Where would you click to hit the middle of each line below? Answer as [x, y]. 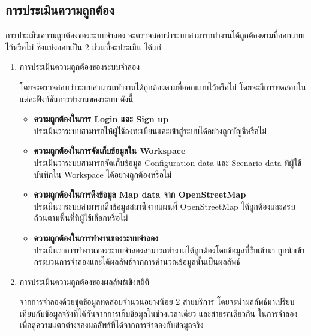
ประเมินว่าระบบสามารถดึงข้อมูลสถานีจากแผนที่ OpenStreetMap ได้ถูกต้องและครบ [164, 206]
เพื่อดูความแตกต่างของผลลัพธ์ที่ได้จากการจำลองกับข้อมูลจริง [111, 325]
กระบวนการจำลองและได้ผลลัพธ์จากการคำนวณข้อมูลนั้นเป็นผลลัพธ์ [137, 261]
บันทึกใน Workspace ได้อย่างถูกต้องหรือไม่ [102, 174]
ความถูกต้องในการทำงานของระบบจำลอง [96, 237]
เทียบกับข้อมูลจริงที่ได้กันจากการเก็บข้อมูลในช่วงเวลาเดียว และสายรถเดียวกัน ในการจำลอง [158, 313]
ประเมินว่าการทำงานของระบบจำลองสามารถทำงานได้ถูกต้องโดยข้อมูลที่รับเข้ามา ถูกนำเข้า [169, 249]
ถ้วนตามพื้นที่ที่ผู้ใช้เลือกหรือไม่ [81, 218]
